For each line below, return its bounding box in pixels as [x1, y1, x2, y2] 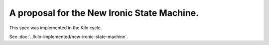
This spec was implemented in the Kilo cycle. [9, 25, 102, 31]
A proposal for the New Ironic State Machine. [9, 7, 199, 18]
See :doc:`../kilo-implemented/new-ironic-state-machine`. [9, 34, 128, 40]
